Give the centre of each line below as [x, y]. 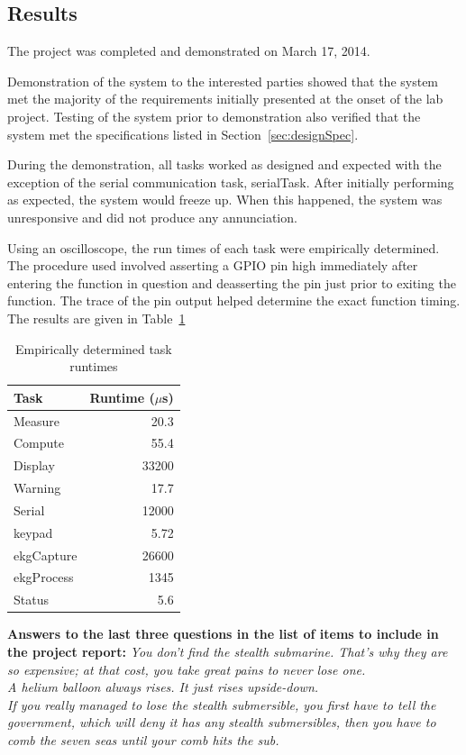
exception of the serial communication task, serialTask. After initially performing [231, 182]
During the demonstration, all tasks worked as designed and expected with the [224, 164]
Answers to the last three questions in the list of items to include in [223, 634]
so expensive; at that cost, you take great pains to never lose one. [187, 669]
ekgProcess [44, 577]
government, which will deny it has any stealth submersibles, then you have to [222, 722]
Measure [37, 420]
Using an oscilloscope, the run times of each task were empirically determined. [224, 247]
